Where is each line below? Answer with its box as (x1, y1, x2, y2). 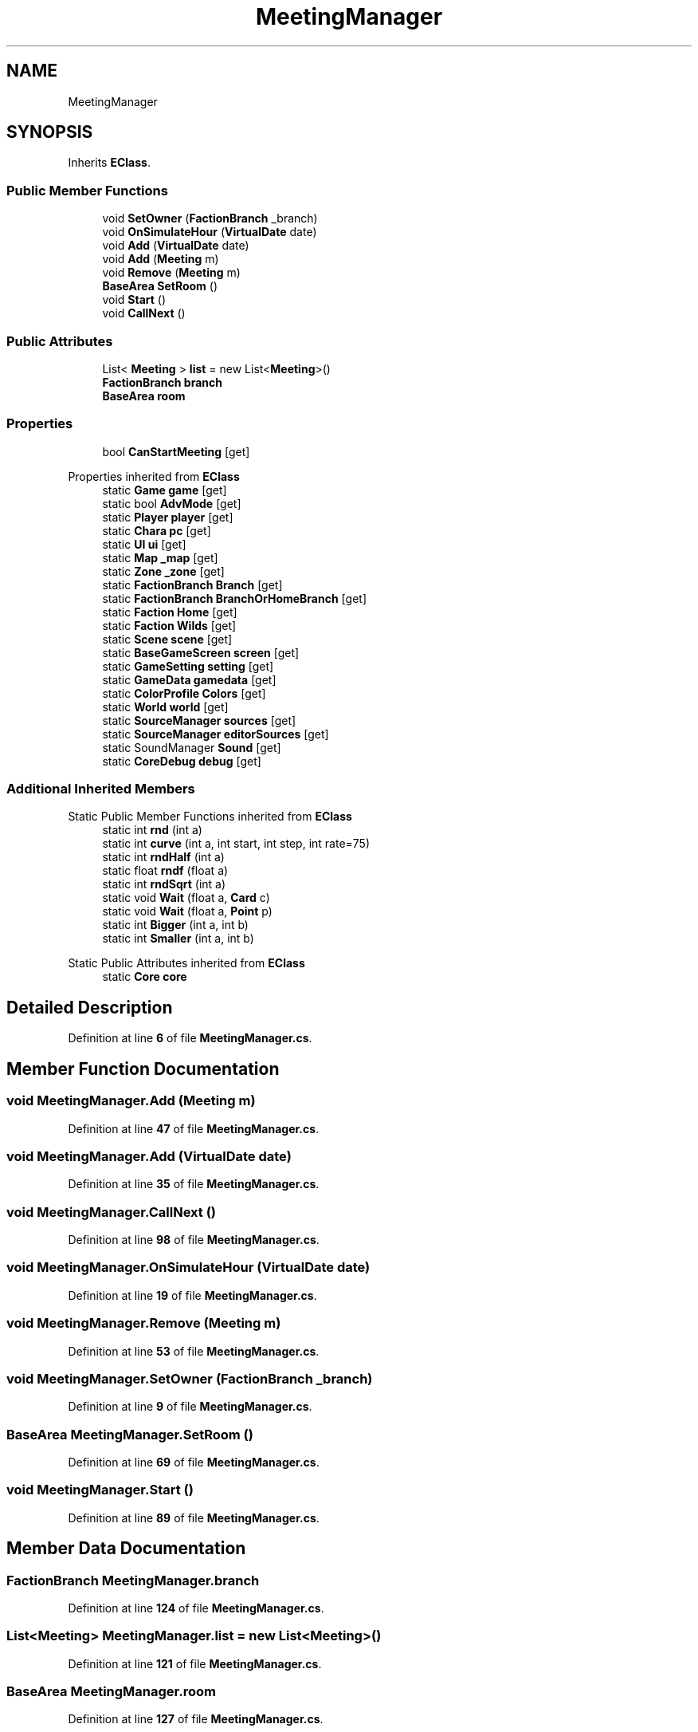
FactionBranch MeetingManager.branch (6, 1572, 260, 1588)
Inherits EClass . (68, 155, 151, 170)
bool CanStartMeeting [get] (102, 444, 250, 459)
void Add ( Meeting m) (102, 252, 219, 266)
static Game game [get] (102, 482, 227, 497)
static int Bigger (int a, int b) (102, 918, 249, 932)
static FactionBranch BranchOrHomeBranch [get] (102, 591, 367, 605)
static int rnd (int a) (102, 823, 202, 837)
